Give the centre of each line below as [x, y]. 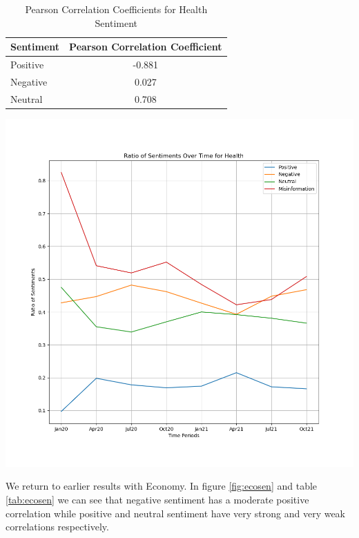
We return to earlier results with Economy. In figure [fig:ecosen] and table [162, 486]
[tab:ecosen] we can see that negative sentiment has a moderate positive [157, 499]
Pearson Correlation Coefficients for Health [116, 9]
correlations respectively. [57, 527]
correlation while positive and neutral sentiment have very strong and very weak [176, 513]
